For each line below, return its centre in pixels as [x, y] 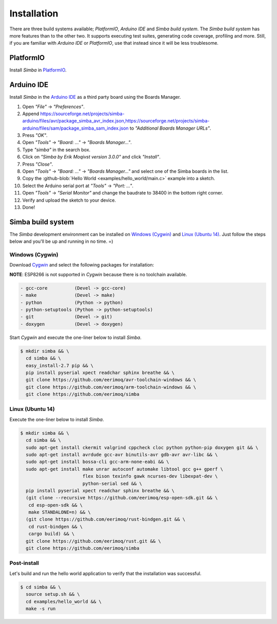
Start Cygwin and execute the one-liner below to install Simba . [76, 337]
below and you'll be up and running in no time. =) [61, 241]
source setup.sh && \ [53, 594]
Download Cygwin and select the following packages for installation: [82, 265]
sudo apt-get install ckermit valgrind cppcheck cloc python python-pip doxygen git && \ [142, 447]
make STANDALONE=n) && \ [60, 512]
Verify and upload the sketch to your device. [69, 200]
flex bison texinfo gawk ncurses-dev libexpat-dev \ [150, 476]
